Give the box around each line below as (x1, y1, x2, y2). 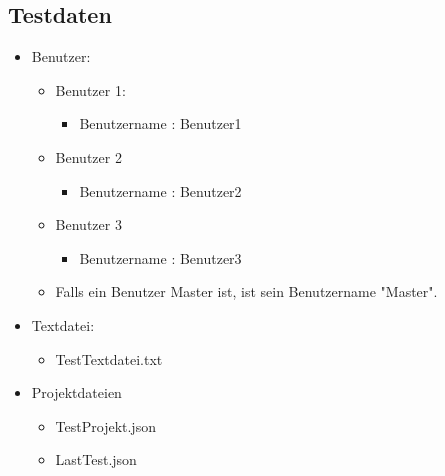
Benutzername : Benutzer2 (79, 180, 242, 201)
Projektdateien (31, 382, 122, 403)
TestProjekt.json (55, 415, 156, 436)
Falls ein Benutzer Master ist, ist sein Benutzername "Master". (55, 281, 438, 302)
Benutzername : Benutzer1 (79, 113, 242, 134)
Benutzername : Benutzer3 (79, 247, 242, 268)
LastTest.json (55, 449, 137, 470)
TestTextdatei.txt (55, 348, 163, 369)
